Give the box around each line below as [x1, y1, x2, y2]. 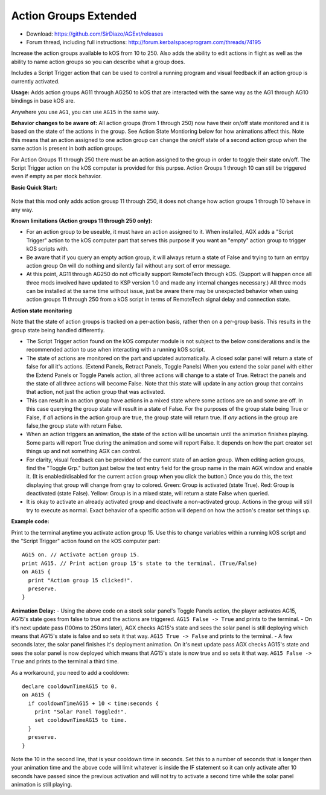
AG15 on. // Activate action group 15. [22, 552, 140, 558]
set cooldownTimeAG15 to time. [34, 716, 127, 724]
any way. [11, 206, 34, 213]
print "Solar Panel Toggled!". [34, 709, 127, 715]
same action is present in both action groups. [11, 145, 124, 152]
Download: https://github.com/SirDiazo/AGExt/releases [26, 30, 164, 37]
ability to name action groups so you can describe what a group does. [11, 58, 185, 65]
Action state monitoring [11, 307, 72, 314]
